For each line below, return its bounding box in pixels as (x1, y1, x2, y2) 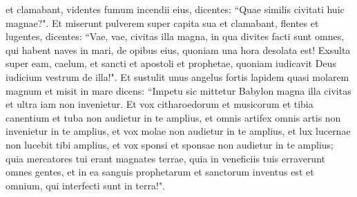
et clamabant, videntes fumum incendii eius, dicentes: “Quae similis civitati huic (6, 2, 345, 16)
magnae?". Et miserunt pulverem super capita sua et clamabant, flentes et (6, 15, 319, 30)
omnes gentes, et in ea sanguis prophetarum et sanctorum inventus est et (6, 165, 314, 179)
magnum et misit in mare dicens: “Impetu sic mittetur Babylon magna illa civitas (6, 83, 351, 97)
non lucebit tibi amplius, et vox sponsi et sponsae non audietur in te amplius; (6, 137, 334, 151)
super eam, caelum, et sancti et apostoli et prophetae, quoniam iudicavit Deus (6, 56, 336, 71)
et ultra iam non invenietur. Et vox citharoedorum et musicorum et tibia (6, 97, 313, 111)
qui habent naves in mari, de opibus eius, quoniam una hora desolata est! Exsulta (6, 42, 351, 57)
